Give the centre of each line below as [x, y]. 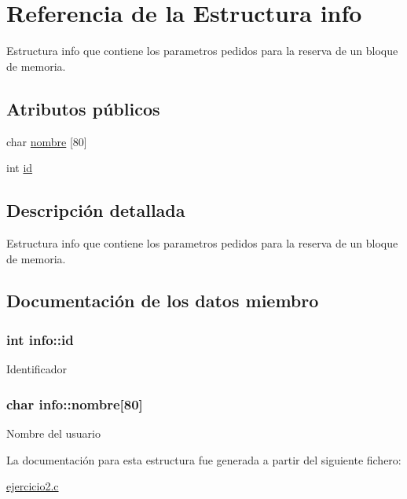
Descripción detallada [96, 210]
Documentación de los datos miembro [163, 301]
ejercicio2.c [33, 486]
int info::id [40, 339]
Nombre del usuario [53, 433]
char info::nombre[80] [75, 404]
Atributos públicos [83, 108]
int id [20, 168]
